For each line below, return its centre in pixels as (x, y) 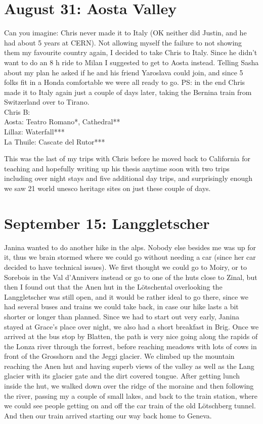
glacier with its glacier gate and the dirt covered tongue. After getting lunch (122, 376)
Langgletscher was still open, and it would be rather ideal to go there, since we (126, 296)
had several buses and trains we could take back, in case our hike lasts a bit (121, 307)
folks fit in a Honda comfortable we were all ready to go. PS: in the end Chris (125, 82)
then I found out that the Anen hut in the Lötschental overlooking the (113, 287)
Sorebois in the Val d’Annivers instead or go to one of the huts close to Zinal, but (131, 277)
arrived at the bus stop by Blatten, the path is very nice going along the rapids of (131, 336)
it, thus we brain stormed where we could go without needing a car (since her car (130, 257)
